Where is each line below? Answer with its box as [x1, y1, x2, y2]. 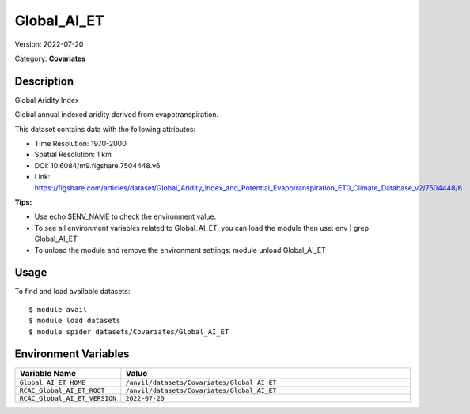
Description [14, 74, 74, 88]
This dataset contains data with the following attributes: [14, 124, 196, 134]
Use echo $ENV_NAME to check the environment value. [34, 212, 217, 221]
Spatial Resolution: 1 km [34, 150, 112, 160]
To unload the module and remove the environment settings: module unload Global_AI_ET [34, 245, 326, 254]
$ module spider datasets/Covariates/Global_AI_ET [28, 327, 229, 336]
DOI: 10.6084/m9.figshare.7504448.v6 [34, 160, 161, 170]
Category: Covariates [14, 54, 86, 63]
